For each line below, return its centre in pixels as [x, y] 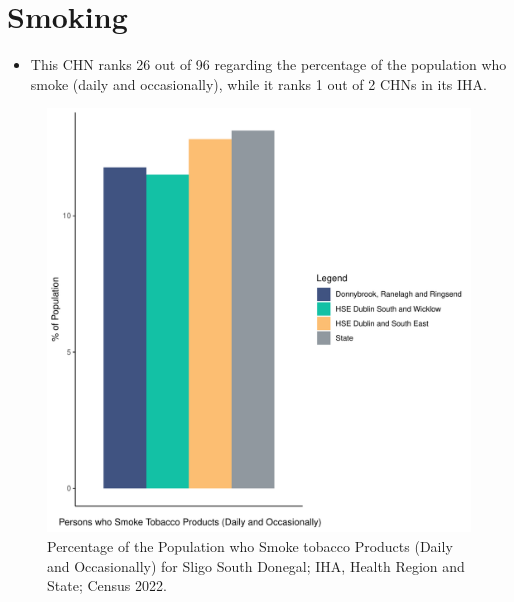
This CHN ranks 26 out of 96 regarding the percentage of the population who [268, 64]
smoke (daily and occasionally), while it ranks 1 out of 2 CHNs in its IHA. [258, 83]
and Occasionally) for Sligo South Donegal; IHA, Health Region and [256, 565]
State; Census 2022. [107, 585]
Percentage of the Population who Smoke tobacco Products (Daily [250, 545]
